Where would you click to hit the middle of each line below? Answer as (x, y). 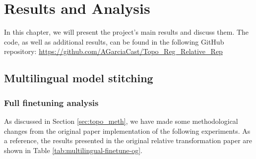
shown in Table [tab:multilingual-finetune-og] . (73, 150)
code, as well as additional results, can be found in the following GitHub (114, 41)
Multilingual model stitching (79, 78)
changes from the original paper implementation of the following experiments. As (127, 131)
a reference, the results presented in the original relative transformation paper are (128, 140)
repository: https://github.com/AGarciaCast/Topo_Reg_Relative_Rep (113, 51)
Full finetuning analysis (51, 102)
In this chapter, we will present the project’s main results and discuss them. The (127, 32)
